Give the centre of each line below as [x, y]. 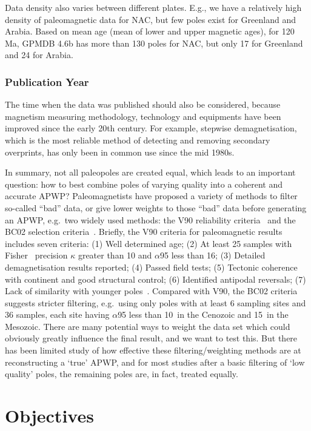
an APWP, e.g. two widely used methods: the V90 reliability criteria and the [150, 219]
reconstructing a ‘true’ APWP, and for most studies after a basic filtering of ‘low [155, 362]
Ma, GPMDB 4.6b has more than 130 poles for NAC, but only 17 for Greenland [154, 43]
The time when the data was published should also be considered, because [143, 104]
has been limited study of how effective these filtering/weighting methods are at [153, 350]
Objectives [49, 416]
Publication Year [47, 81]
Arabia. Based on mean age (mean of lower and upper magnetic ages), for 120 [150, 31]
